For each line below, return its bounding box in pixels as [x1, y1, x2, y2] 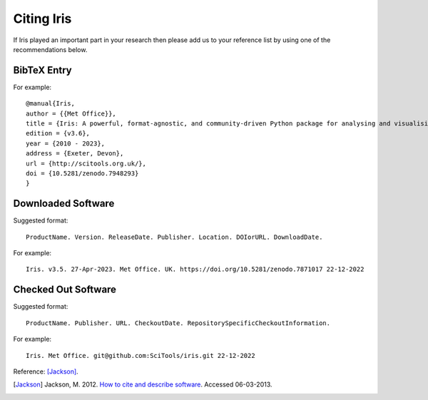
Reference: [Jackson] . [13, 367, 78, 376]
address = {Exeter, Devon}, [26, 150, 124, 158]
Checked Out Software [13, 284, 117, 296]
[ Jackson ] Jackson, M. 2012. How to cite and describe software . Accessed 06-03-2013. [13, 380, 272, 389]
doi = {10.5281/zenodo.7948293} [26, 169, 139, 178]
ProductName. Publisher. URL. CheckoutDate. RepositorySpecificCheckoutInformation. [26, 319, 331, 327]
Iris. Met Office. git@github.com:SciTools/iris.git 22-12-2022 [26, 352, 256, 359]
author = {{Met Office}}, [26, 109, 117, 118]
